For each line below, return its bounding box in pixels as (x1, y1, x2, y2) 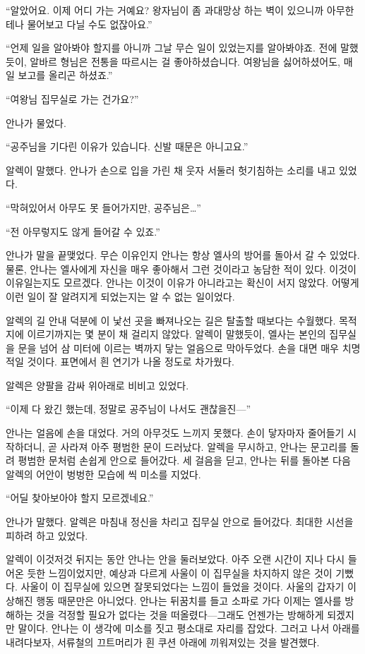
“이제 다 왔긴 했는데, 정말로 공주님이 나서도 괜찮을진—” (6, 401, 251, 416)
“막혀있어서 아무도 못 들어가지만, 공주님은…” (6, 200, 201, 214)
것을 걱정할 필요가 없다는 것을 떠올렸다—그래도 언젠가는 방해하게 (36, 607, 324, 622)
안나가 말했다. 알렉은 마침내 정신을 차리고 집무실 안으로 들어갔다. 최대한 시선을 (6, 514, 354, 529)
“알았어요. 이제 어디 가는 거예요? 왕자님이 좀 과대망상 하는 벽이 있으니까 (6, 3, 324, 17)
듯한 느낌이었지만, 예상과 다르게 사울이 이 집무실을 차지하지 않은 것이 (27, 565, 333, 580)
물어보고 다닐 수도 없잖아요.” (27, 16, 152, 31)
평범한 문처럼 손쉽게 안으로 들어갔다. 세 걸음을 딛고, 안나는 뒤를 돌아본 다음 (18, 453, 351, 468)
